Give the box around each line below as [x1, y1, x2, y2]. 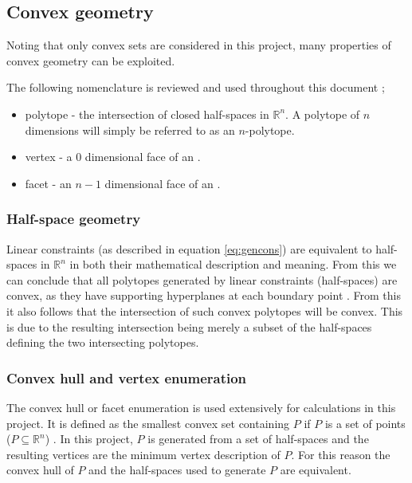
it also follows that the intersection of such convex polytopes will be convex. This [6, 302, 403, 319]
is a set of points [324, 414, 406, 431]
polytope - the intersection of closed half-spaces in [25, 105, 269, 122]
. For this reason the [291, 446, 390, 462]
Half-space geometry [6, 209, 141, 229]
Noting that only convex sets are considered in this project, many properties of [6, 37, 391, 53]
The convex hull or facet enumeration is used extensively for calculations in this [6, 399, 396, 415]
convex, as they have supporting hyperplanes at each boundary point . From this [6, 287, 401, 304]
